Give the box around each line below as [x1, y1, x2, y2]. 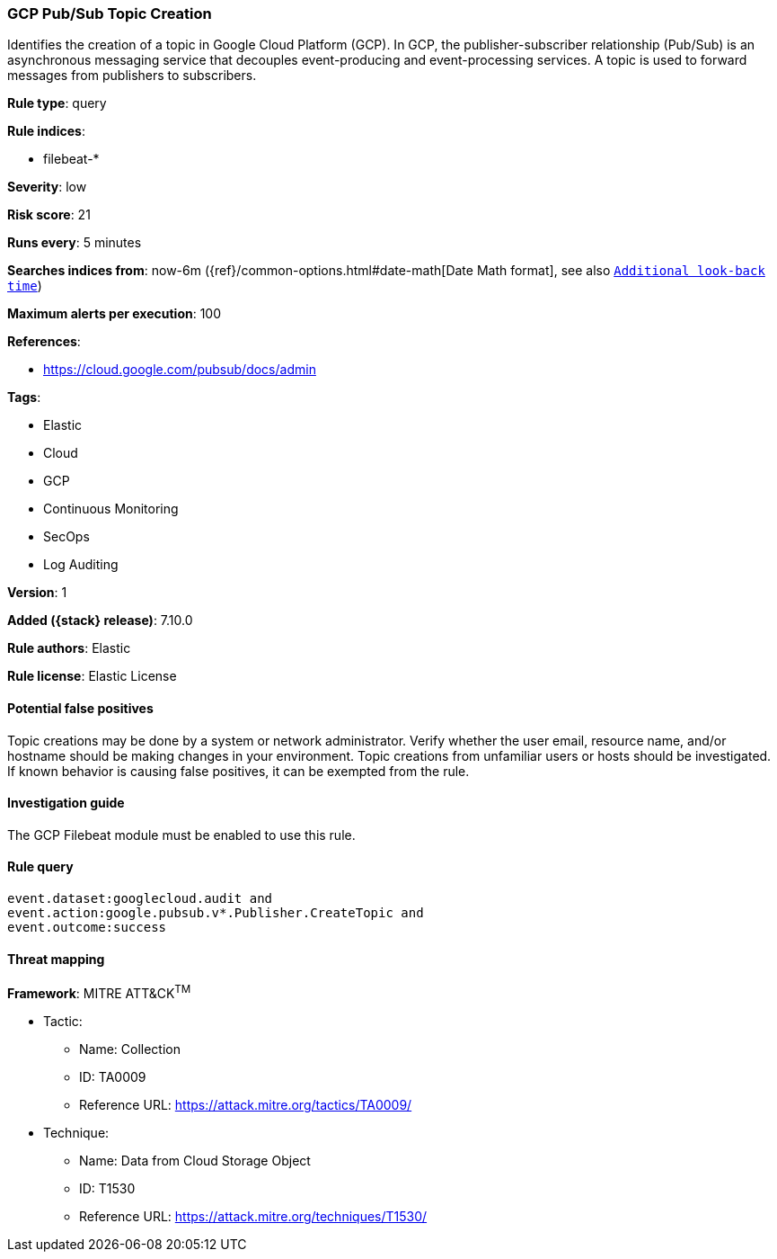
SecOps [43, 529, 90, 545]
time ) [7, 278, 42, 294]
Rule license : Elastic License [7, 668, 177, 684]
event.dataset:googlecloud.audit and [7, 891, 273, 906]
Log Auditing [43, 557, 119, 573]
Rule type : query [7, 95, 107, 112]
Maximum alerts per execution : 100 [7, 306, 222, 322]
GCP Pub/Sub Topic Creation [7, 4, 212, 22]
